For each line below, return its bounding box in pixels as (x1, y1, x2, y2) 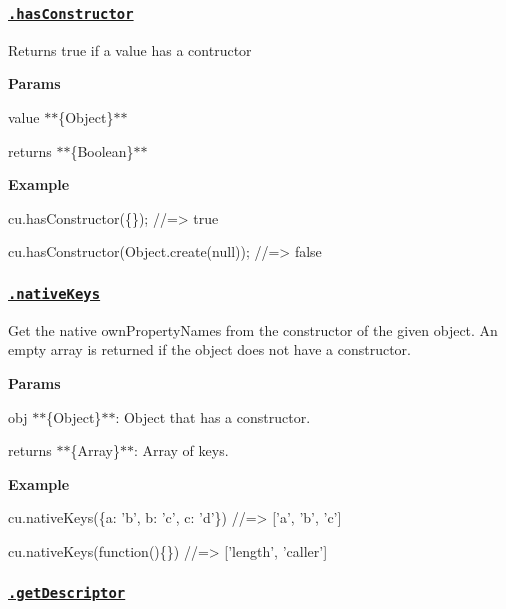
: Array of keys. (133, 440, 229, 461)
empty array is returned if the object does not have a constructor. (8, 339, 411, 360)
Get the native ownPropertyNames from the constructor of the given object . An (8, 319, 498, 340)
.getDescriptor (8, 585, 126, 602)
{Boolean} (70, 140, 134, 161)
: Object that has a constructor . (115, 406, 311, 427)
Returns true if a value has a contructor (8, 39, 252, 60)
